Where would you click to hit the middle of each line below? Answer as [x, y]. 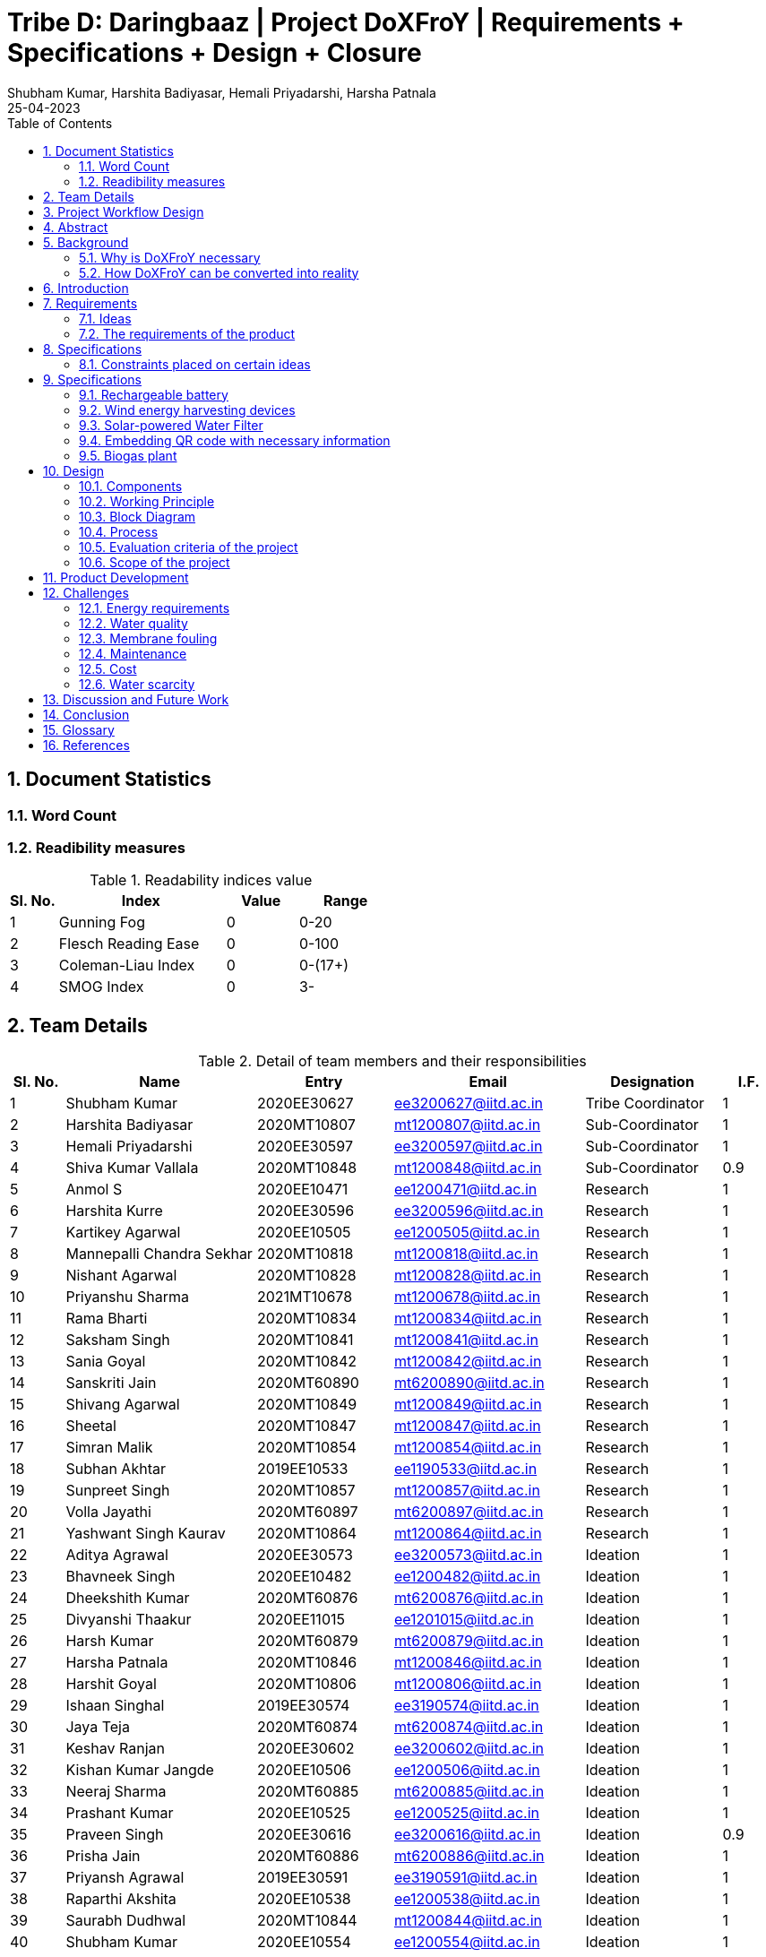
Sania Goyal [106, 1362]
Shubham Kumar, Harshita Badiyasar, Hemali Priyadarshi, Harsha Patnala [222, 92]
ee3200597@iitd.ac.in [468, 1147]
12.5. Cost [108, 668]
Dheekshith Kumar [128, 1598]
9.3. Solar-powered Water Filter [171, 425]
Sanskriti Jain [111, 1383]
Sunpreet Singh [118, 1491]
